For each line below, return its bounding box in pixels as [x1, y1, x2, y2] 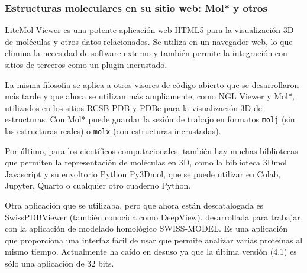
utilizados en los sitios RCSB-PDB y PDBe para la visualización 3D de [5, 101, 262, 113]
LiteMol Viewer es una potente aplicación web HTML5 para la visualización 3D [5, 24, 294, 36]
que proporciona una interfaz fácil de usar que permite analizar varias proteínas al [5, 233, 303, 246]
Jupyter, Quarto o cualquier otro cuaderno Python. [5, 179, 191, 191]
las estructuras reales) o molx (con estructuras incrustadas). [5, 125, 221, 137]
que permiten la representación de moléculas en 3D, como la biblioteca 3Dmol [5, 156, 287, 168]
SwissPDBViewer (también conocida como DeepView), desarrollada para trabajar [5, 210, 300, 223]
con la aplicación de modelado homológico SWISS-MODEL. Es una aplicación [5, 222, 288, 235]
